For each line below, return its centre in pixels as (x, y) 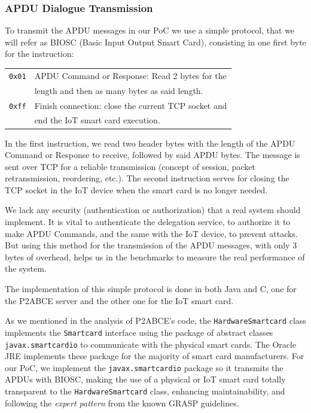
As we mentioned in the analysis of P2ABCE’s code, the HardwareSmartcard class (155, 321)
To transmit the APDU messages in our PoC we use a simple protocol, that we (150, 30)
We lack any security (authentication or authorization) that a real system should (153, 210)
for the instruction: (39, 54)
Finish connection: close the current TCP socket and (131, 105)
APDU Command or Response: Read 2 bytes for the (130, 75)
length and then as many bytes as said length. (119, 90)
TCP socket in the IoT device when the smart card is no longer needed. (136, 189)
